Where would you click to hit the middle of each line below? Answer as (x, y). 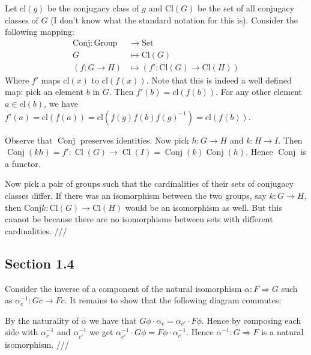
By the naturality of (42, 320)
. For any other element (259, 92)
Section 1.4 (40, 263)
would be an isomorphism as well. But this (204, 207)
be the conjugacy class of (93, 8)
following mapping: (40, 32)
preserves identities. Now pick (134, 140)
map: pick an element (44, 92)
